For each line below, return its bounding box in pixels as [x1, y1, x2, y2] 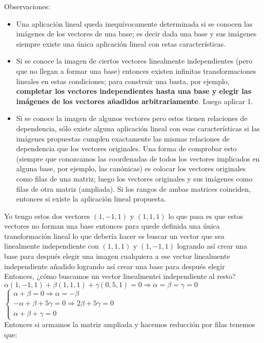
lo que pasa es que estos [168, 210, 243, 221]
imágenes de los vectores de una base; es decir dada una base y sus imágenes [16, 28, 257, 39]
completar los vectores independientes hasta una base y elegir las [16, 86, 252, 96]
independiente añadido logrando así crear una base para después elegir [4, 260, 225, 271]
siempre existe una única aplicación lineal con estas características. [16, 38, 226, 49]
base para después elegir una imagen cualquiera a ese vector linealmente [4, 251, 230, 261]
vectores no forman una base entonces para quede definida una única [4, 220, 220, 231]
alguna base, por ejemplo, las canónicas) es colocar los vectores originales [16, 163, 246, 174]
